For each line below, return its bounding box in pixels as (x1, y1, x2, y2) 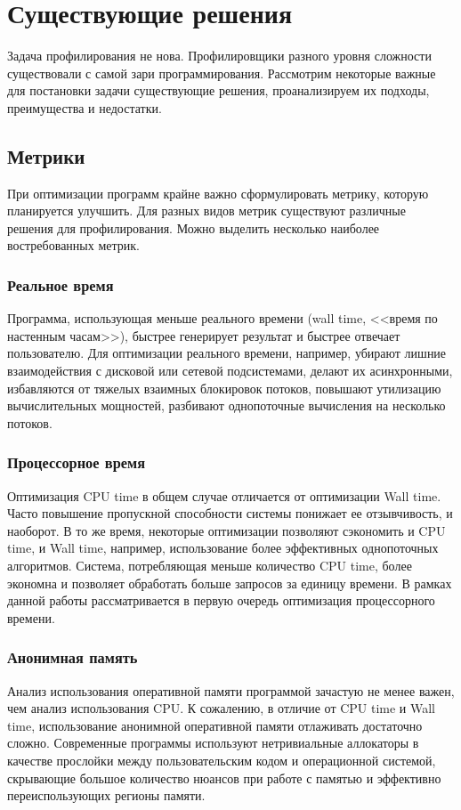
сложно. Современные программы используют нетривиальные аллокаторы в (7, 733, 419, 752)
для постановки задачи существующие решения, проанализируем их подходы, (7, 81, 430, 100)
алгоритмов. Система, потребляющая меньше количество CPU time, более (7, 556, 412, 575)
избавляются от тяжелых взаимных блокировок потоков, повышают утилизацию (7, 378, 441, 397)
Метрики (7, 142, 85, 169)
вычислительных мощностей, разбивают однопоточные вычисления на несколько (7, 396, 446, 415)
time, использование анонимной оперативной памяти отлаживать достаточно (7, 716, 423, 734)
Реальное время (7, 274, 114, 296)
